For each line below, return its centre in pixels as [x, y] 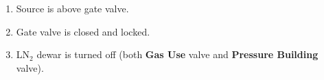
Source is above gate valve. [72, 8]
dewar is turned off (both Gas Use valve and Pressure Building [177, 54]
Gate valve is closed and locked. [83, 31]
